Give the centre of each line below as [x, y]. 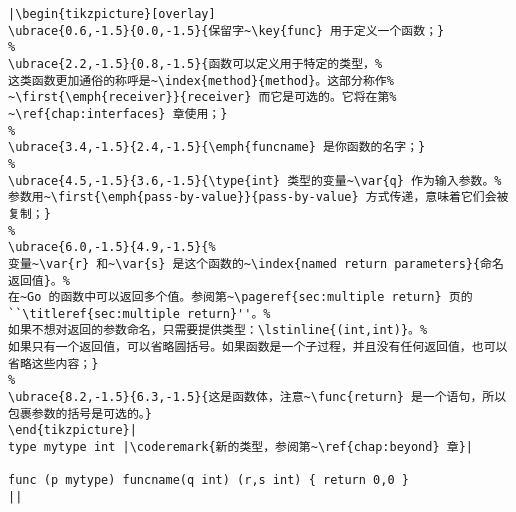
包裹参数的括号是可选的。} [80, 413]
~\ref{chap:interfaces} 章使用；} [118, 113]
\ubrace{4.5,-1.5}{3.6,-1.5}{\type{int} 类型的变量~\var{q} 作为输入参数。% [255, 180]
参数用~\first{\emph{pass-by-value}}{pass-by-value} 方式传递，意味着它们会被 [258, 197]
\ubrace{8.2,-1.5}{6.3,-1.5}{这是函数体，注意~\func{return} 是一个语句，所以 [257, 397]
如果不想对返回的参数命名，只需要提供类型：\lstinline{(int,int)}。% [218, 330]
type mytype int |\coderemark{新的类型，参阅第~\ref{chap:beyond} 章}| [240, 447]
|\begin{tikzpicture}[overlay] [112, 14]
